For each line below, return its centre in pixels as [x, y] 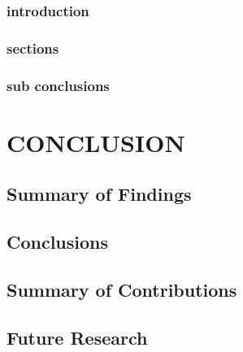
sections [33, 48]
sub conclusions [58, 85]
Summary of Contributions [122, 289]
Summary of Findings [99, 194]
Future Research [77, 337]
